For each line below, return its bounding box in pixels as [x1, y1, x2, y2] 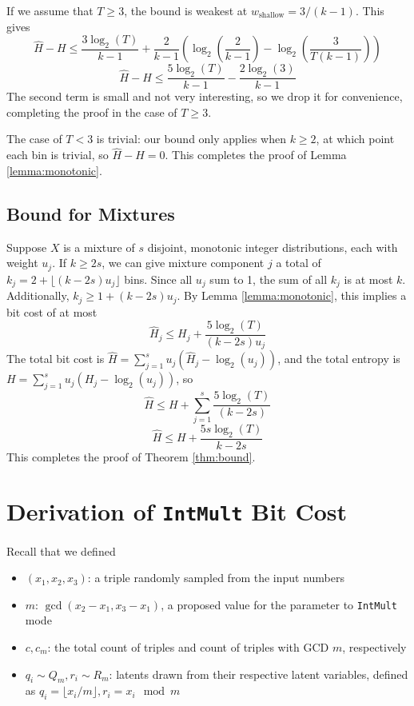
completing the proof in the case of [6, 103, 177, 120]
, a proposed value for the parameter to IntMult [161, 596, 397, 612]
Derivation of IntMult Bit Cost [6, 495, 348, 528]
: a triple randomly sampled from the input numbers [87, 569, 345, 586]
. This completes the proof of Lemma [165, 146, 347, 163]
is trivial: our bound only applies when [96, 130, 286, 147]
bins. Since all [124, 270, 193, 287]
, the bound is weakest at [124, 2, 248, 18]
